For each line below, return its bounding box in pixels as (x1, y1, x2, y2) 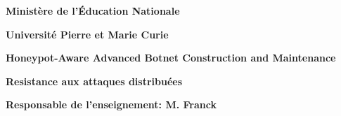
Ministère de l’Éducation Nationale (6, 3, 180, 17)
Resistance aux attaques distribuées (6, 73, 183, 88)
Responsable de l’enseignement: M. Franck (6, 97, 217, 112)
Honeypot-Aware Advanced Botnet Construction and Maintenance (6, 50, 336, 65)
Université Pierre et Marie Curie (6, 27, 169, 41)
